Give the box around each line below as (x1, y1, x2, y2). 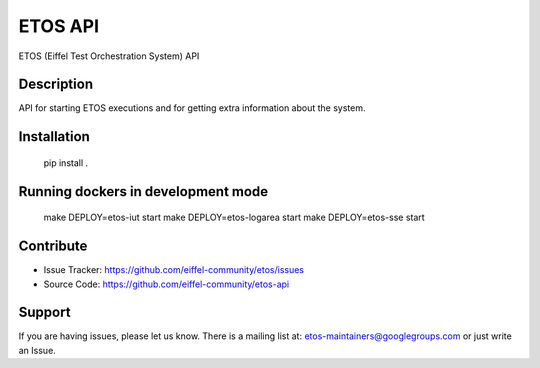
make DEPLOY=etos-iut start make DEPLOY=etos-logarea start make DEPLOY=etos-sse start (43, 211, 425, 224)
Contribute (18, 238, 88, 255)
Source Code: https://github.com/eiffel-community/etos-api (43, 278, 290, 290)
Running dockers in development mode (18, 183, 269, 200)
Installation (18, 128, 90, 145)
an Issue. (18, 344, 57, 356)
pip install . (43, 156, 89, 169)
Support (18, 304, 71, 321)
